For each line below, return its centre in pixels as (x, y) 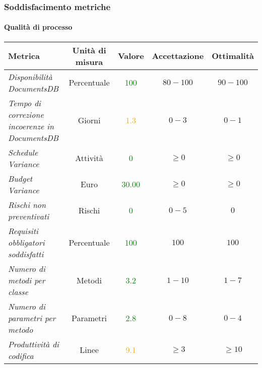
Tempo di (25, 103)
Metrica (24, 56)
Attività (89, 158)
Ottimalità (233, 56)
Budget (20, 178)
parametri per (32, 318)
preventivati (29, 216)
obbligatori (26, 242)
